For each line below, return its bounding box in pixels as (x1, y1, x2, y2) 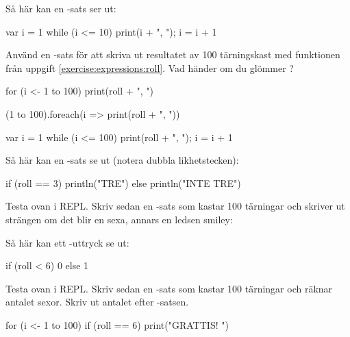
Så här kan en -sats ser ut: (5, 1, 116, 15)
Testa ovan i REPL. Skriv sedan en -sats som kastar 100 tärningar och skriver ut (5, 199, 345, 213)
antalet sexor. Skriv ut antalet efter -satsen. (5, 295, 189, 309)
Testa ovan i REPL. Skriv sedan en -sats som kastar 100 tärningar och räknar (5, 281, 333, 295)
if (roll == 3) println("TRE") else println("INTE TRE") (5, 175, 241, 190)
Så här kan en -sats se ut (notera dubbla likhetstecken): (5, 153, 239, 167)
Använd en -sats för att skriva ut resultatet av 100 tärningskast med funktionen (5, 47, 340, 62)
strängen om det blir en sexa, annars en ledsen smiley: (5, 212, 233, 226)
